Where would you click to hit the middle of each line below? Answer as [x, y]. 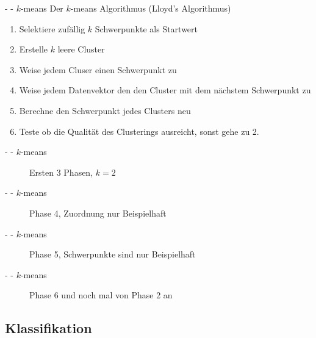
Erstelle [33, 49]
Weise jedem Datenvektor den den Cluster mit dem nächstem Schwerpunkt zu [165, 90]
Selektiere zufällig [52, 28]
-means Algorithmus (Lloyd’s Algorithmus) [151, 8]
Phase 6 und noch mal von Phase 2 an [101, 295]
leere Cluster [81, 49]
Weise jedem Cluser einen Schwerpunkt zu [98, 69]
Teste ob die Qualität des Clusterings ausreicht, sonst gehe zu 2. [139, 131]
